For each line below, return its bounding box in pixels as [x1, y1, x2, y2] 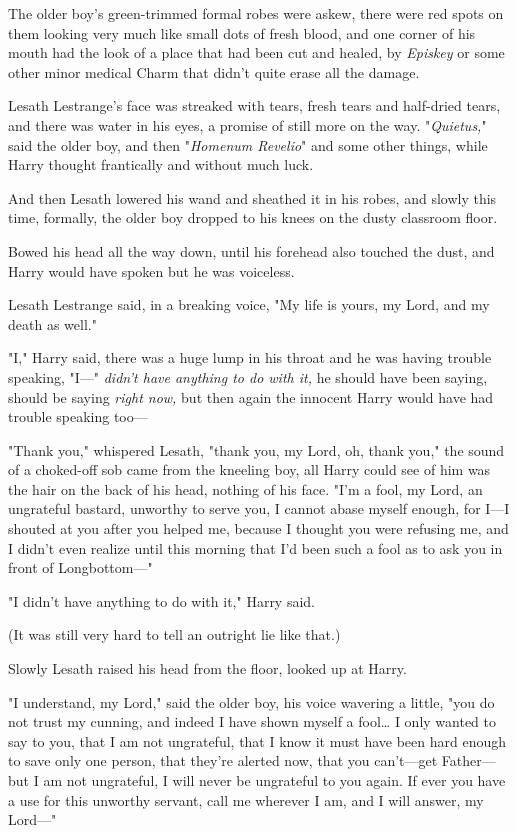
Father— [441, 750, 496, 771]
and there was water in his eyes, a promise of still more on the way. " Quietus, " [8, 114, 487, 135]
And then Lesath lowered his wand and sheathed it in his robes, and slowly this [8, 187, 497, 208]
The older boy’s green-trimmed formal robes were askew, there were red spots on [8, 3, 504, 23]
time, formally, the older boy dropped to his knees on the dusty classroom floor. [8, 207, 498, 228]
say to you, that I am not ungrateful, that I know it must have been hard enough [8, 730, 507, 751]
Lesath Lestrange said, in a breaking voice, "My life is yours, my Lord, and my [8, 294, 490, 315]
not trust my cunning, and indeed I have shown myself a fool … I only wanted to [8, 711, 497, 732]
